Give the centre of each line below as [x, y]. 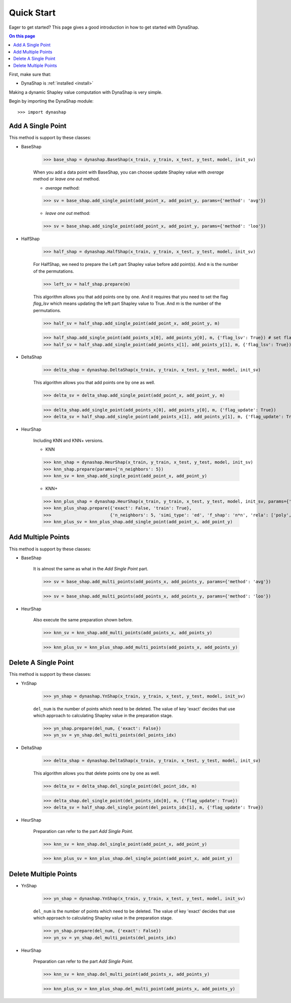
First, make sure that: [30, 74]
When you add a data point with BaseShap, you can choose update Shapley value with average [129, 172]
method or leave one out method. [67, 179]
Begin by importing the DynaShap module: [51, 101]
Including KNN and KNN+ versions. [68, 440]
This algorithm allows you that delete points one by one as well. [97, 774]
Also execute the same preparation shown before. [83, 620]
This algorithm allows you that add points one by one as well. [94, 383]
